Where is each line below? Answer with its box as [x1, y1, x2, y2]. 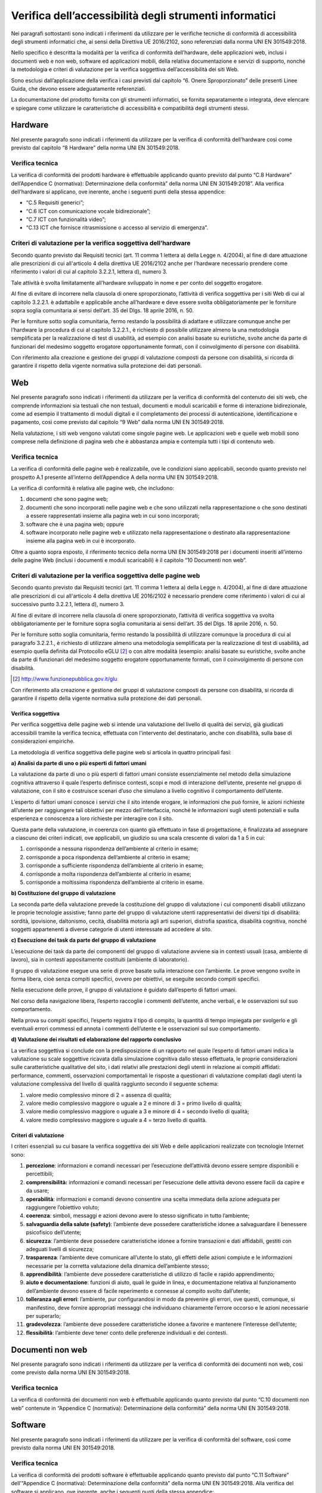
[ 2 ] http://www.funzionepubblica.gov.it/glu [13, 675, 117, 683]
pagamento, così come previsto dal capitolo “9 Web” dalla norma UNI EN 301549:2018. [11, 419, 225, 426]
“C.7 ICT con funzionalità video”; [26, 216, 106, 223]
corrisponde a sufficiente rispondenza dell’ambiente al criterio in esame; [26, 862, 204, 869]
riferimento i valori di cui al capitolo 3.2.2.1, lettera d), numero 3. [11, 268, 168, 275]
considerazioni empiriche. [11, 738, 75, 745]
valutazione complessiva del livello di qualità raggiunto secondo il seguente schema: [11, 1080, 219, 1088]
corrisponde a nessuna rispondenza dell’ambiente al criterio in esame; [26, 845, 199, 852]
